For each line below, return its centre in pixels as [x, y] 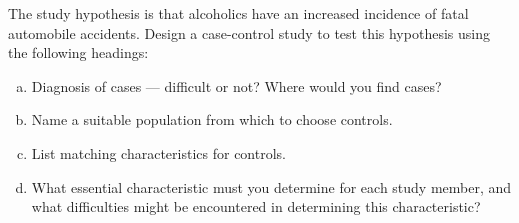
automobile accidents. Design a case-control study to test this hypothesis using [249, 32]
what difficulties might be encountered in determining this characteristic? [256, 206]
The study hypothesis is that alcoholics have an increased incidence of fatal [238, 13]
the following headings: [78, 52]
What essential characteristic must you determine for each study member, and [271, 186]
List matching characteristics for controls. [158, 152]
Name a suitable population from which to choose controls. [212, 119]
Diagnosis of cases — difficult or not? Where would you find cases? [236, 85]
